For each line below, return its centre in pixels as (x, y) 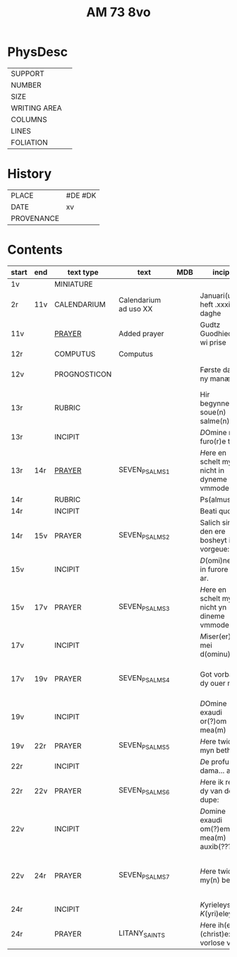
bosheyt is (217, 540)
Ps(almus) (217, 499)
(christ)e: (215, 934)
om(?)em (215, 828)
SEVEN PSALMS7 (145, 876)
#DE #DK (81, 195)
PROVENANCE (35, 218)
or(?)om (213, 721)
